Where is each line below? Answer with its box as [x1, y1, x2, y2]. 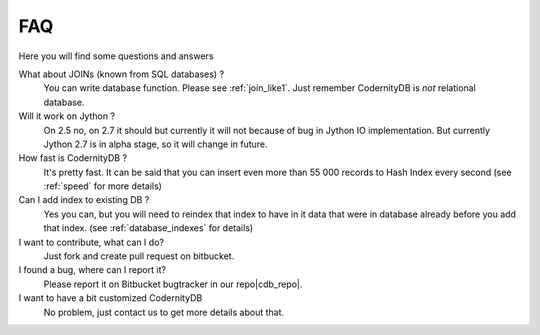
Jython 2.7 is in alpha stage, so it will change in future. [43, 138, 269, 150]
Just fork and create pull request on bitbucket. [43, 250, 235, 262]
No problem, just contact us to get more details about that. [43, 306, 285, 318]
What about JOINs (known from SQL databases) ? [18, 68, 225, 80]
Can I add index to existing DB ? [18, 194, 150, 206]
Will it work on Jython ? [18, 110, 115, 122]
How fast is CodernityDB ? [18, 152, 128, 164]
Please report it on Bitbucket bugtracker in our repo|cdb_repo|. [43, 278, 303, 290]
